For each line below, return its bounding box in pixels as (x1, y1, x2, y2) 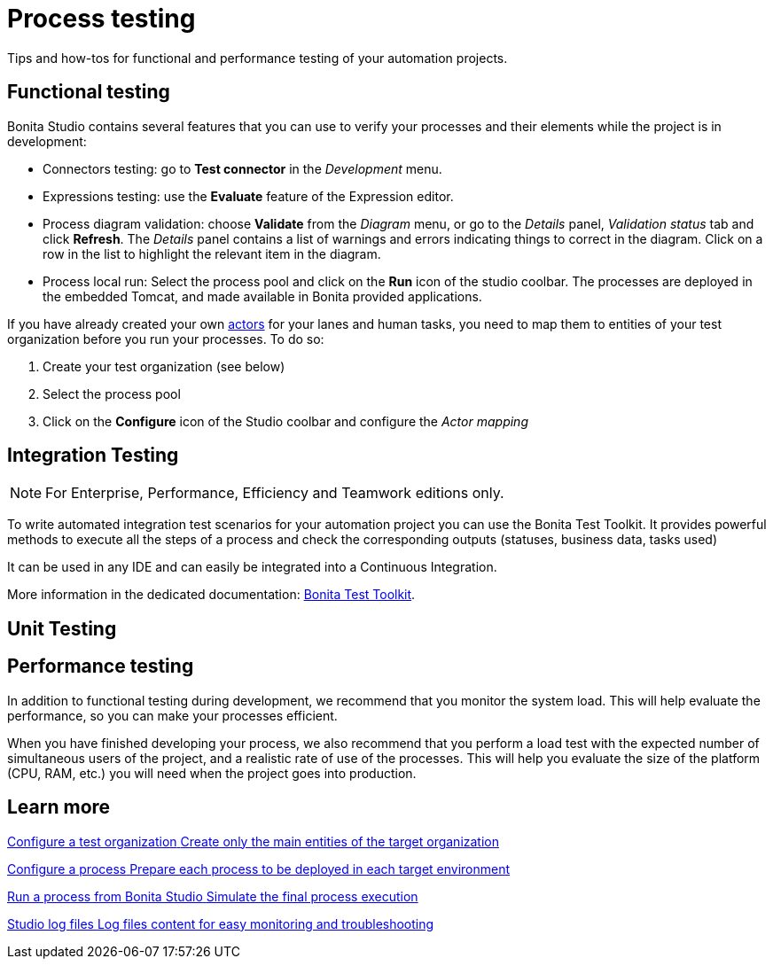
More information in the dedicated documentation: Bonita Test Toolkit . (7, 587, 416, 603)
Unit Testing (7, 617, 117, 640)
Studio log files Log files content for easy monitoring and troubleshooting (7, 915, 434, 931)
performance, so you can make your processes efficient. (7, 707, 338, 723)
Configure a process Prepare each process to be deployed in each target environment (7, 861, 511, 876)
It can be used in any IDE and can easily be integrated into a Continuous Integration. (7, 559, 497, 575)
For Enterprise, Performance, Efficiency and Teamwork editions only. (45, 484, 504, 502)
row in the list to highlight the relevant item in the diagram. (43, 245, 381, 261)
